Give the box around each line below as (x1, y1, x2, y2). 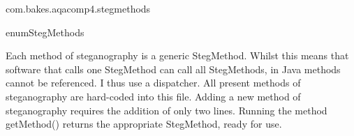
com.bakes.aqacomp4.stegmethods (6, 1, 151, 15)
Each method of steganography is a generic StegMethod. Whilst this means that (6, 48, 349, 63)
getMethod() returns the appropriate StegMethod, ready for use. (6, 116, 282, 131)
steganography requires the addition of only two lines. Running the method (6, 103, 327, 117)
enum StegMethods (6, 24, 84, 39)
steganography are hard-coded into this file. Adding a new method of (6, 89, 301, 103)
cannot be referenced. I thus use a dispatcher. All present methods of (6, 75, 301, 90)
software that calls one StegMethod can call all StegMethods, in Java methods (6, 61, 341, 76)
